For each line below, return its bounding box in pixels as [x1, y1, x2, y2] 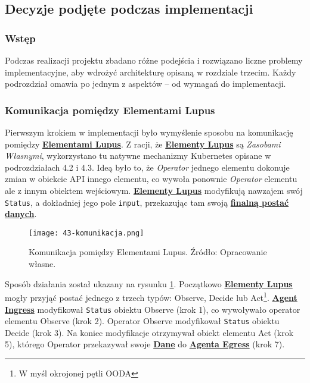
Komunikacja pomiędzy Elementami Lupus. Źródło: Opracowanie [29, 246, 267, 258]
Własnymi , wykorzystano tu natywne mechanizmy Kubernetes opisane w [5, 149, 271, 162]
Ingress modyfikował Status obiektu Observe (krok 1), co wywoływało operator [5, 303, 300, 315]
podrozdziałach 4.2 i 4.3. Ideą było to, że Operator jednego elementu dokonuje [5, 161, 290, 173]
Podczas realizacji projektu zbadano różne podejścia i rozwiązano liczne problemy [5, 54, 303, 66]
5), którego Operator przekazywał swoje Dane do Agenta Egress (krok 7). [5, 338, 285, 350]
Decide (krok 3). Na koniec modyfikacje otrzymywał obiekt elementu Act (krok [5, 326, 294, 338]
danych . [5, 208, 37, 220]
